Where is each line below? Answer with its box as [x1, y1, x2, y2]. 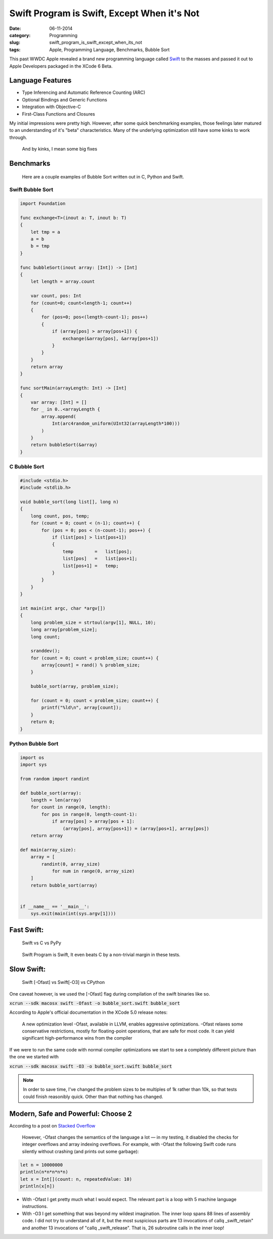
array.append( [41, 413, 76, 419]
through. [9, 134, 27, 140]
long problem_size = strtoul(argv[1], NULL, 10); [30, 619, 156, 625]
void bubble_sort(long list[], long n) [20, 499, 119, 505]
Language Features [9, 76, 72, 85]
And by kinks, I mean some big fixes [22, 146, 98, 152]
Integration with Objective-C [22, 104, 81, 110]
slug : [9, 40, 20, 46]
